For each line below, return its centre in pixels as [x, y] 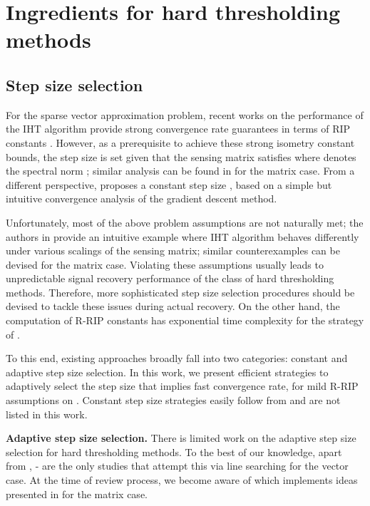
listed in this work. [47, 414]
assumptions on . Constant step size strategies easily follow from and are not [173, 400]
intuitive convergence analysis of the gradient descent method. [142, 198]
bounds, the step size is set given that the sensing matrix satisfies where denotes [181, 156]
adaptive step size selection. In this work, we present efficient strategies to [167, 372]
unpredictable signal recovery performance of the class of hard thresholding [170, 278]
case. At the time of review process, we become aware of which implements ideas [182, 480]
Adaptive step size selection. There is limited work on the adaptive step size [181, 438]
